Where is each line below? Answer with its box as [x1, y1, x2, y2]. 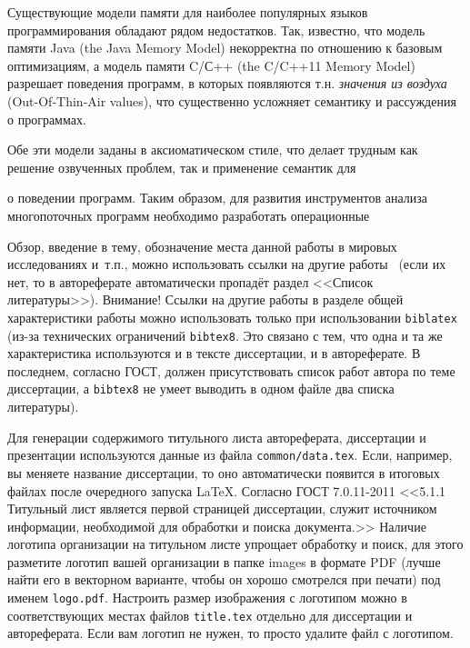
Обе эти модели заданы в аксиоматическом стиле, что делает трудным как [7, 140, 418, 159]
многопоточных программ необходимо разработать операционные [7, 205, 370, 224]
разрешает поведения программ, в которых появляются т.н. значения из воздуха [7, 74, 447, 93]
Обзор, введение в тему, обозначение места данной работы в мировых [7, 236, 397, 255]
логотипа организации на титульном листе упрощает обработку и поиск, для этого [7, 534, 464, 553]
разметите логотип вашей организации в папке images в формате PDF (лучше [7, 552, 441, 571]
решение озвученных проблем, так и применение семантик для [7, 157, 356, 176]
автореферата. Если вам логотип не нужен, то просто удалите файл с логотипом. [7, 623, 454, 643]
